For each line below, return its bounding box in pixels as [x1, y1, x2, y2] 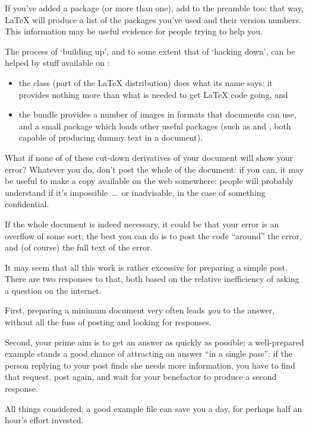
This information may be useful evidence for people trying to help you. [5, 25, 263, 37]
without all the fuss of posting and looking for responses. [5, 316, 212, 328]
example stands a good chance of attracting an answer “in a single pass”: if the [5, 347, 292, 360]
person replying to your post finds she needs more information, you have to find [5, 359, 295, 371]
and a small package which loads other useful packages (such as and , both [18, 119, 291, 132]
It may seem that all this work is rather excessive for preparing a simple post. [5, 261, 288, 273]
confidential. [5, 198, 49, 210]
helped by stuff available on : [5, 56, 110, 69]
